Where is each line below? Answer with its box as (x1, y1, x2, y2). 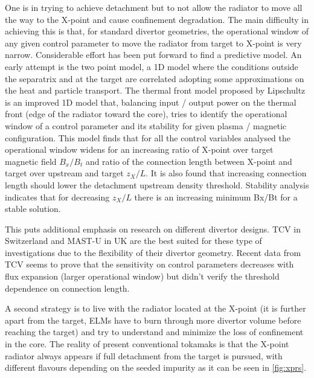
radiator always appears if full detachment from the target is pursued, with (5, 349, 283, 362)
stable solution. (5, 202, 61, 215)
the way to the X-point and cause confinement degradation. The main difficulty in (5, 13, 309, 25)
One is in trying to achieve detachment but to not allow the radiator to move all (5, 1, 303, 13)
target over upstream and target (5, 167, 124, 179)
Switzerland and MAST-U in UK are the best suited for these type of (5, 234, 262, 247)
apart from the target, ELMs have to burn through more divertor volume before (5, 313, 301, 326)
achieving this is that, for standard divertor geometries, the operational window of (5, 25, 309, 37)
